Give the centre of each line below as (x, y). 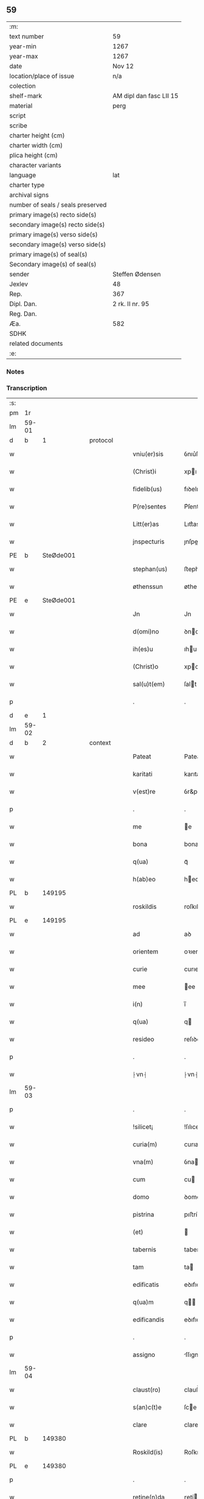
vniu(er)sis (148, 454)
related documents (36, 343)
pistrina (144, 1214)
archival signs (29, 194)
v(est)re (144, 792)
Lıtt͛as (192, 524)
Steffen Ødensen (137, 274)
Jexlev (19, 284)
